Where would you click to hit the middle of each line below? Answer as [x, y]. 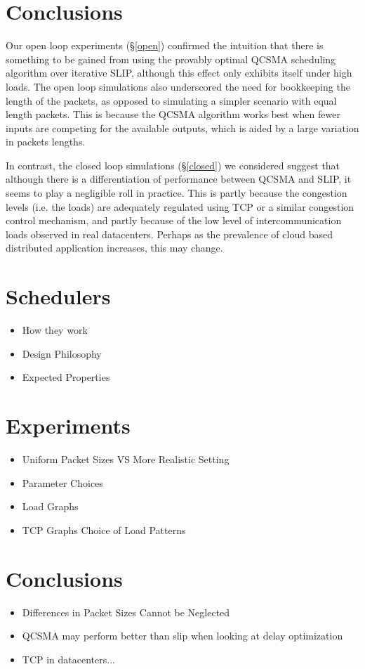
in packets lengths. [46, 142]
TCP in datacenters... [68, 659]
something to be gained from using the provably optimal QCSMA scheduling [171, 59]
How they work [55, 330]
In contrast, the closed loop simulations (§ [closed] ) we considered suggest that [173, 165]
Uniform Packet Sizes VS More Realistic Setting [126, 459]
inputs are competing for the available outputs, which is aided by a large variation [182, 128]
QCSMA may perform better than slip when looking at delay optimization [182, 636]
